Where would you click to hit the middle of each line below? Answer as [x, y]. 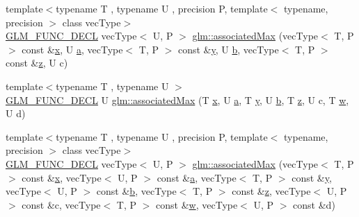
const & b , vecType [136, 191]
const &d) [314, 204]
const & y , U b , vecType [228, 49]
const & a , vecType [197, 177]
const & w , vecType [197, 204]
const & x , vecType [62, 177]
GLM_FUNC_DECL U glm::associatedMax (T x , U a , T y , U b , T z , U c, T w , [177, 99]
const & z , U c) [37, 63]
